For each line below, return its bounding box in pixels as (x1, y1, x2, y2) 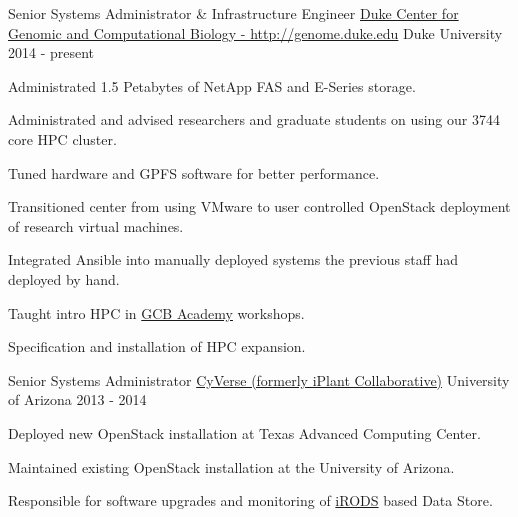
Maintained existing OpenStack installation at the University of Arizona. (8, 456, 455, 477)
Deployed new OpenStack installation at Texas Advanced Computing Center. (8, 422, 481, 443)
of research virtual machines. (8, 215, 184, 236)
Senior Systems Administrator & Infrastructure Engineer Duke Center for (8, 3, 459, 23)
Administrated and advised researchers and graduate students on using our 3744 (8, 109, 500, 130)
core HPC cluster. (8, 128, 117, 149)
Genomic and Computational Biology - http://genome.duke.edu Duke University (8, 22, 503, 43)
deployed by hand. (8, 268, 120, 289)
